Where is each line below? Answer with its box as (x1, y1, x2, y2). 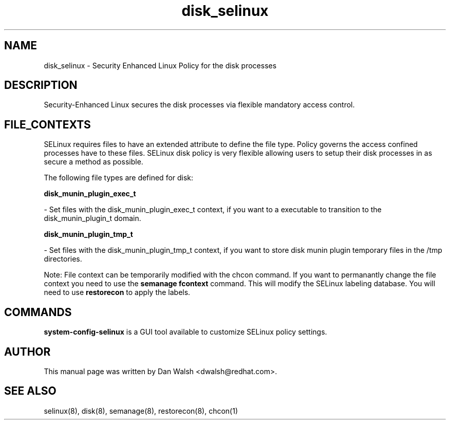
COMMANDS (4, 305, 72, 319)
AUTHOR (4, 345, 51, 358)
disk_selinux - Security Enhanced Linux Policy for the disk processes (44, 61, 277, 70)
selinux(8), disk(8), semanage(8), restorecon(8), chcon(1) (44, 406, 238, 415)
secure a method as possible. (44, 157, 143, 167)
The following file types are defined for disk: (44, 173, 194, 182)
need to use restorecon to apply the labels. (44, 288, 191, 297)
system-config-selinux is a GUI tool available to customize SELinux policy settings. (44, 327, 327, 337)
